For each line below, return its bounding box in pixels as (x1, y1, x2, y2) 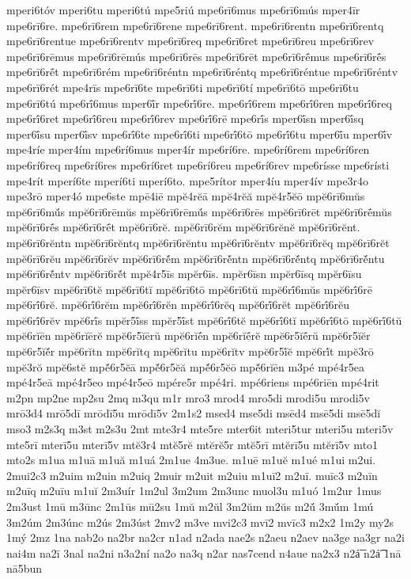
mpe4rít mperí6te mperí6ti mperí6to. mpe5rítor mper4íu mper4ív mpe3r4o (6, 172, 369, 189)
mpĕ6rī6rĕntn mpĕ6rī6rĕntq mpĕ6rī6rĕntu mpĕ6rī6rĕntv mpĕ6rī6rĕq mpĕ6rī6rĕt (6, 234, 390, 250)
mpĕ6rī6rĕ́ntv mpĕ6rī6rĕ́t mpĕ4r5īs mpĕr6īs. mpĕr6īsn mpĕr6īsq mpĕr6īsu (6, 265, 362, 282)
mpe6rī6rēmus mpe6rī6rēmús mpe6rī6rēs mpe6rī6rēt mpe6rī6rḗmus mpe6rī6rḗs (6, 48, 386, 64)
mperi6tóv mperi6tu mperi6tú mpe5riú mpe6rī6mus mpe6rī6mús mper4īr (6, 2, 360, 17)
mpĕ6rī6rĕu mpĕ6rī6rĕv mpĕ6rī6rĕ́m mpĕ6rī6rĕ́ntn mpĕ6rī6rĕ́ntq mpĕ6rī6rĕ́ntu (6, 250, 385, 266)
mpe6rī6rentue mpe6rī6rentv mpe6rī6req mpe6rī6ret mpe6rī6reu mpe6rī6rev (6, 32, 375, 49)
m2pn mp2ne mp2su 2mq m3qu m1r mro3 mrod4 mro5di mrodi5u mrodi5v (6, 389, 370, 406)
